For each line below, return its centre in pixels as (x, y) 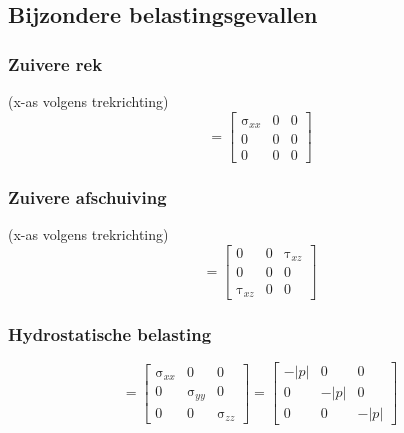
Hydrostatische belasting (110, 333)
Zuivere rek (55, 63)
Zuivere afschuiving (87, 197)
